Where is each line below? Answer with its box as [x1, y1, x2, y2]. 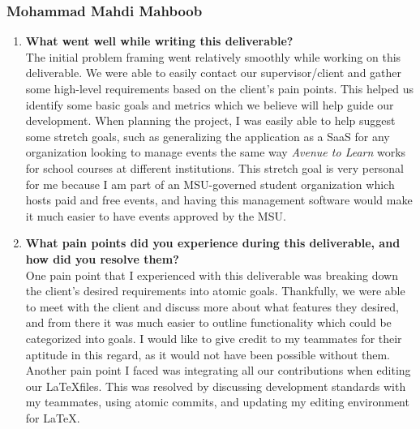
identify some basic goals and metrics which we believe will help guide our [25, 96, 394, 113]
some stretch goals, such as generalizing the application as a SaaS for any [25, 127, 390, 144]
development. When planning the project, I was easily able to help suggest [25, 112, 396, 129]
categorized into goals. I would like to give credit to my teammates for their [25, 329, 402, 346]
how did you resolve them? [25, 250, 179, 267]
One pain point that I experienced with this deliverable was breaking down [25, 266, 398, 283]
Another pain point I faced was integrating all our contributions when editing [25, 362, 411, 379]
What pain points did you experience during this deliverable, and [25, 234, 401, 251]
